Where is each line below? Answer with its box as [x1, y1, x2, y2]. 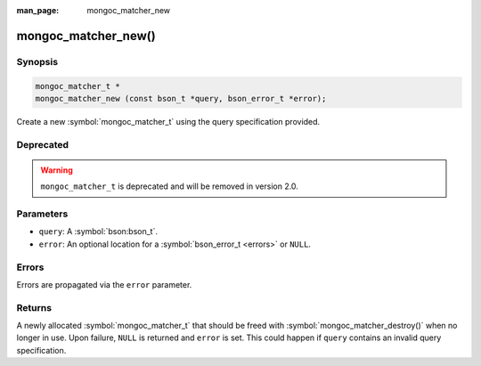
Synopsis [16, 55, 58, 68]
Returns [16, 301, 53, 313]
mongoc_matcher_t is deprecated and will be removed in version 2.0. [40, 181, 298, 191]
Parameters [16, 207, 69, 220]
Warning [40, 165, 73, 175]
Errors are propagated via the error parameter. [16, 279, 192, 289]
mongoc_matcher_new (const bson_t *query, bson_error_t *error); [35, 94, 327, 103]
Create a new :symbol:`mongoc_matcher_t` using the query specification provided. [16, 116, 321, 126]
